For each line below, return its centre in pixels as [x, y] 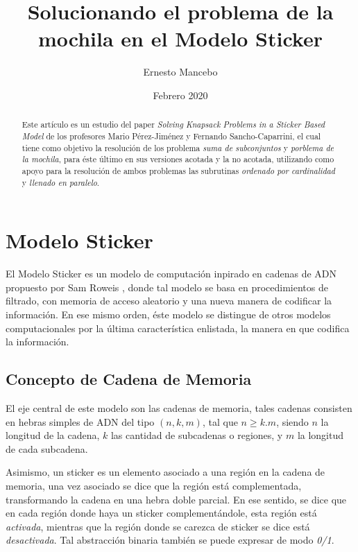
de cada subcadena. [47, 448]
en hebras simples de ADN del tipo [80, 421]
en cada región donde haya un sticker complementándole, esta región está [161, 513]
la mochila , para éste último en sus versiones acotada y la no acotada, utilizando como [178, 159]
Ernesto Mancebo [180, 72]
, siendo [292, 421]
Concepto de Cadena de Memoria [129, 379]
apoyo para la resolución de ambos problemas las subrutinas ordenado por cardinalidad [178, 170]
